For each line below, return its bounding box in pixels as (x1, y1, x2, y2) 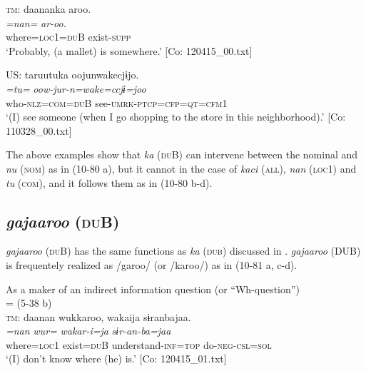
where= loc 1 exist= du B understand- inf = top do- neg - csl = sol (6, 337, 272, 352)
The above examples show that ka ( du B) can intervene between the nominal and (6, 147, 358, 162)
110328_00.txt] (6, 123, 72, 138)
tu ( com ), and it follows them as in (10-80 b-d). (6, 175, 213, 190)
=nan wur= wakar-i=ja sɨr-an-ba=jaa (6, 323, 171, 338)
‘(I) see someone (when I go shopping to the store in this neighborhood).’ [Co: (6, 109, 346, 124)
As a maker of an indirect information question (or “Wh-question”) (6, 281, 300, 296)
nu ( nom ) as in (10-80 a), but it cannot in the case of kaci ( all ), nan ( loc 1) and (6, 161, 357, 176)
